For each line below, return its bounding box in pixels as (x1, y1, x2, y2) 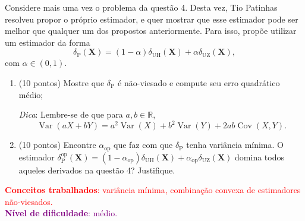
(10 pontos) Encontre (18, 138, 96, 151)
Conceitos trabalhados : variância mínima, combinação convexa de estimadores (5, 184, 301, 196)
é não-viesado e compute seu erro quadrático (118, 76, 280, 89)
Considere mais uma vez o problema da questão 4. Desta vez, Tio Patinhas (5, 1, 278, 13)
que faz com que (114, 138, 173, 151)
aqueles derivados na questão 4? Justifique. (18, 163, 175, 176)
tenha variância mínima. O (186, 138, 284, 151)
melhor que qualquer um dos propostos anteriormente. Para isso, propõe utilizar (5, 24, 297, 37)
